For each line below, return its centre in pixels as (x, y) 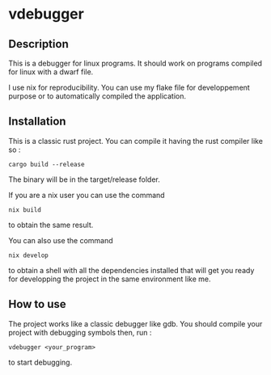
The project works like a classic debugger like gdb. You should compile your (135, 323)
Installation (37, 122)
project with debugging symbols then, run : (80, 332)
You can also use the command (61, 240)
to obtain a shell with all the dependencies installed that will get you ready (131, 270)
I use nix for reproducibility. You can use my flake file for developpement (129, 87)
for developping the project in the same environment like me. (110, 279)
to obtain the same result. (51, 225)
